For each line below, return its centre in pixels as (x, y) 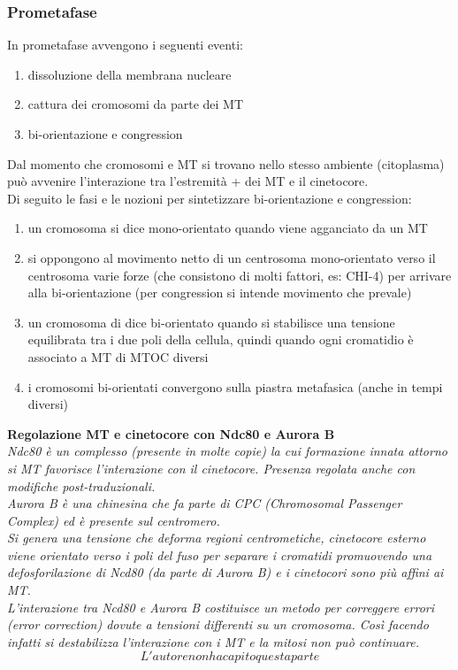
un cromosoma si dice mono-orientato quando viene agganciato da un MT (228, 228)
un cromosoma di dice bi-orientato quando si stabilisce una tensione (211, 322)
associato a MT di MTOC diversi (118, 356)
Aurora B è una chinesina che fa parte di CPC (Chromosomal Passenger (205, 503)
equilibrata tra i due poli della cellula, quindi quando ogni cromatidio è (221, 339)
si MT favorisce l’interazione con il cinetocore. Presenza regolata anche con (211, 468)
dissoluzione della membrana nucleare (130, 74)
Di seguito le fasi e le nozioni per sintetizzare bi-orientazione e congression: (210, 198)
